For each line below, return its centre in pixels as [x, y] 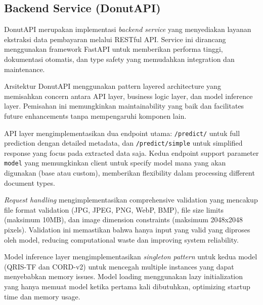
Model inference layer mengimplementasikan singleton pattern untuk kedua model [131, 257]
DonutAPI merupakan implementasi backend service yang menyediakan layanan [128, 29]
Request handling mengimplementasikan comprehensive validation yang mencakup [131, 200]
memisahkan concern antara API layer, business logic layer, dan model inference [128, 96]
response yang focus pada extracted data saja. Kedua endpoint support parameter [131, 152]
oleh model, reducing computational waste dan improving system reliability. [121, 239]
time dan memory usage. [42, 296]
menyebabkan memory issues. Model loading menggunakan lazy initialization [124, 276]
